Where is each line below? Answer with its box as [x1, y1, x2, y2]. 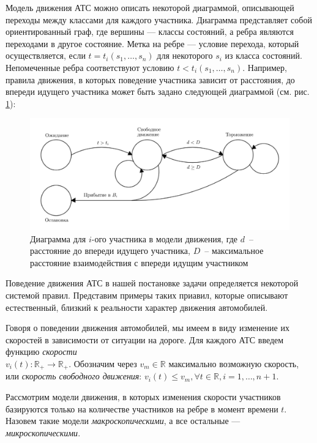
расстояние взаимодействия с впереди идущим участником [30, 256, 248, 269]
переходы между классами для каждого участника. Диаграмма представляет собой [6, 13, 312, 26]
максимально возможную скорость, [168, 357, 299, 370]
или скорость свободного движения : [6, 370, 142, 382]
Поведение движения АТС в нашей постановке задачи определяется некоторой [6, 277, 299, 289]
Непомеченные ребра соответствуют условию [6, 61, 174, 73]
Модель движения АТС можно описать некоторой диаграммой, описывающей [6, 1, 294, 13]
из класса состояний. [225, 49, 302, 62]
